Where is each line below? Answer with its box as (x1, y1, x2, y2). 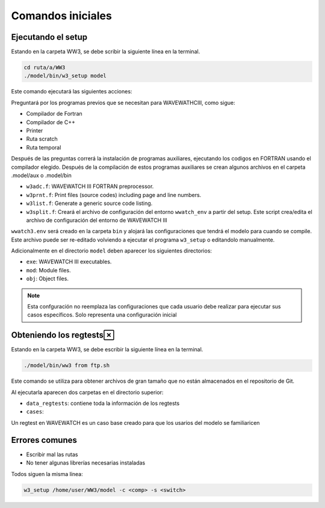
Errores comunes (11, 434, 78, 445)
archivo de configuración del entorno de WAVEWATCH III (26, 216, 168, 224)
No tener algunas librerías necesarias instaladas (26, 459, 146, 466)
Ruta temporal (26, 143, 61, 151)
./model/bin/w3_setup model (23, 72, 107, 80)
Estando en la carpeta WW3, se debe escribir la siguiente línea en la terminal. (11, 346, 203, 353)
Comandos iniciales (11, 9, 113, 22)
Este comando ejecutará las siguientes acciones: (11, 88, 132, 95)
